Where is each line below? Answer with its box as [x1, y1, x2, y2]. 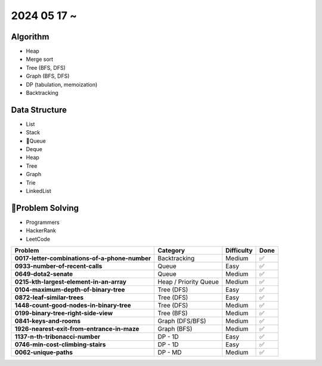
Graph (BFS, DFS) [26, 72, 70, 80]
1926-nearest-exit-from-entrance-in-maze [14, 325, 140, 333]
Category [157, 247, 185, 255]
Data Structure [11, 104, 67, 115]
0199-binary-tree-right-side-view [14, 309, 113, 318]
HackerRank [26, 227, 57, 234]
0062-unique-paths [14, 348, 73, 356]
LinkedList [26, 187, 51, 195]
